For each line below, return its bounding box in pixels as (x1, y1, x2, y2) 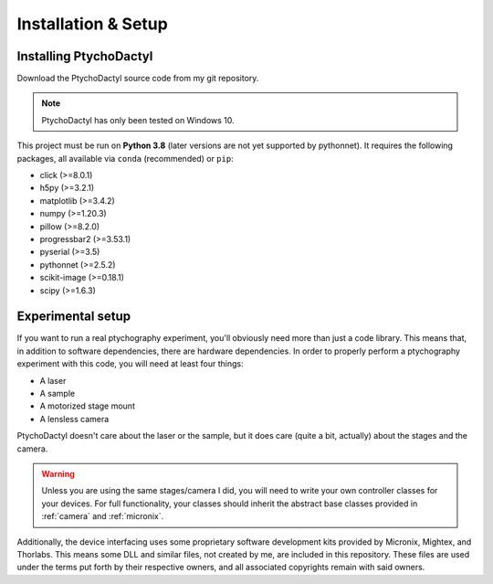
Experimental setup (16, 309, 131, 324)
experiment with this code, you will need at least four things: (16, 358, 244, 369)
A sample (39, 388, 76, 398)
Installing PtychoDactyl (16, 48, 153, 64)
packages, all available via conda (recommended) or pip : (16, 153, 234, 164)
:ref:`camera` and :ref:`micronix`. (41, 511, 164, 522)
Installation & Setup (16, 14, 168, 34)
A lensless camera (39, 413, 110, 424)
